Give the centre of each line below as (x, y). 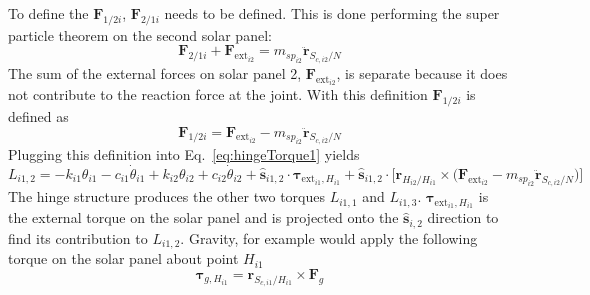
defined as (38, 116)
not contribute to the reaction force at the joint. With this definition (218, 94)
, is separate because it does (422, 72)
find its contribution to (78, 237)
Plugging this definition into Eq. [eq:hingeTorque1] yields (184, 154)
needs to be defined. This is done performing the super (332, 13)
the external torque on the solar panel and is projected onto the (203, 217)
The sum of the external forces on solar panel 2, (155, 72)
